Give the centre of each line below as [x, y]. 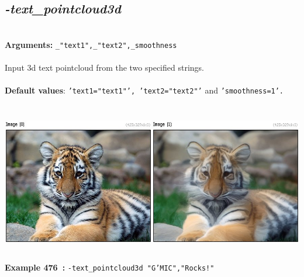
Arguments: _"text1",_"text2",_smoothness [91, 44]
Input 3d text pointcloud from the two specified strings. [104, 67]
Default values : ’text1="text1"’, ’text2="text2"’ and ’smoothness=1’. [144, 90]
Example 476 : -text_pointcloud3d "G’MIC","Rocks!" [110, 267]
